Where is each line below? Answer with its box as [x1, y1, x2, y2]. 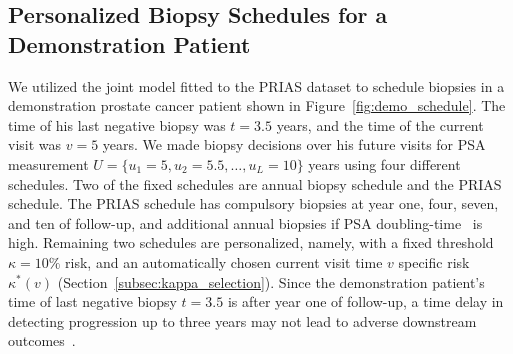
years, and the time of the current [276, 114, 484, 135]
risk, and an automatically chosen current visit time [65, 251, 383, 272]
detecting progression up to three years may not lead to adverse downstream [8, 310, 477, 331]
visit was [8, 134, 62, 155]
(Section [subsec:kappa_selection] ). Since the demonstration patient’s [57, 271, 485, 292]
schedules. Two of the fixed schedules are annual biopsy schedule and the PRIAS [8, 173, 502, 194]
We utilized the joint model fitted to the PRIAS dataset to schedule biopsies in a [8, 75, 505, 96]
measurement [8, 153, 89, 174]
